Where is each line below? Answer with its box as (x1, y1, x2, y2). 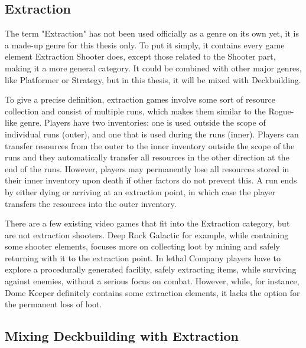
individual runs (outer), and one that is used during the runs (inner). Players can (5, 127, 299, 140)
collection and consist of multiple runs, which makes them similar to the (5, 104, 266, 117)
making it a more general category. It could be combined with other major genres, (5, 61, 302, 74)
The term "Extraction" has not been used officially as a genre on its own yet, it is (5, 27, 300, 40)
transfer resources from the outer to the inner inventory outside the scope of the (5, 139, 295, 152)
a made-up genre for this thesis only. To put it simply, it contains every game (5, 38, 285, 51)
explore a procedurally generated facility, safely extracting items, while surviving (5, 263, 297, 275)
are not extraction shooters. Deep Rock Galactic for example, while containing (5, 228, 289, 241)
